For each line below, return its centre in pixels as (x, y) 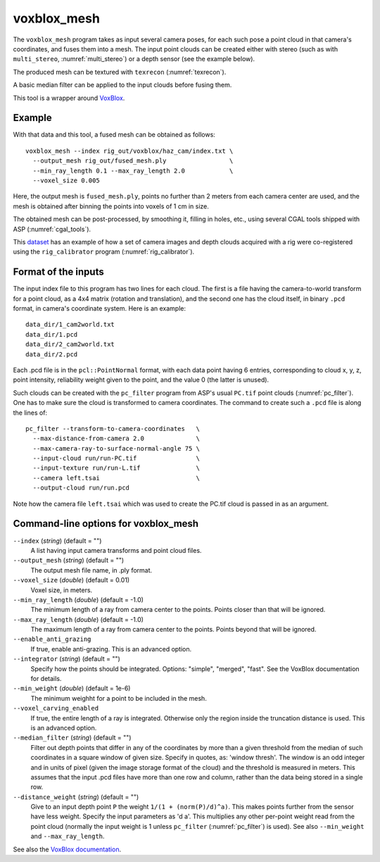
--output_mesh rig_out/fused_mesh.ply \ (133, 161)
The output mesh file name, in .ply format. (91, 570)
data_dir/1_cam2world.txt (70, 325)
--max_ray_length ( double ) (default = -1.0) (78, 619)
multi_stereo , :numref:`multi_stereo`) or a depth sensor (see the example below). (134, 59)
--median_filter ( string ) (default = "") (72, 738)
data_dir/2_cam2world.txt (70, 344)
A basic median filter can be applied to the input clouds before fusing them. (122, 85)
